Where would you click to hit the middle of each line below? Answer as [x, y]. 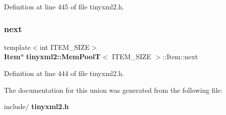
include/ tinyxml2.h [36, 106]
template [17, 47]
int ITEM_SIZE [65, 47]
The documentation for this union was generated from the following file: [113, 90]
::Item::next [180, 57]
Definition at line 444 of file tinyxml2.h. [64, 73]
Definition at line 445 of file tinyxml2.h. [64, 6]
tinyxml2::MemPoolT [63, 57]
